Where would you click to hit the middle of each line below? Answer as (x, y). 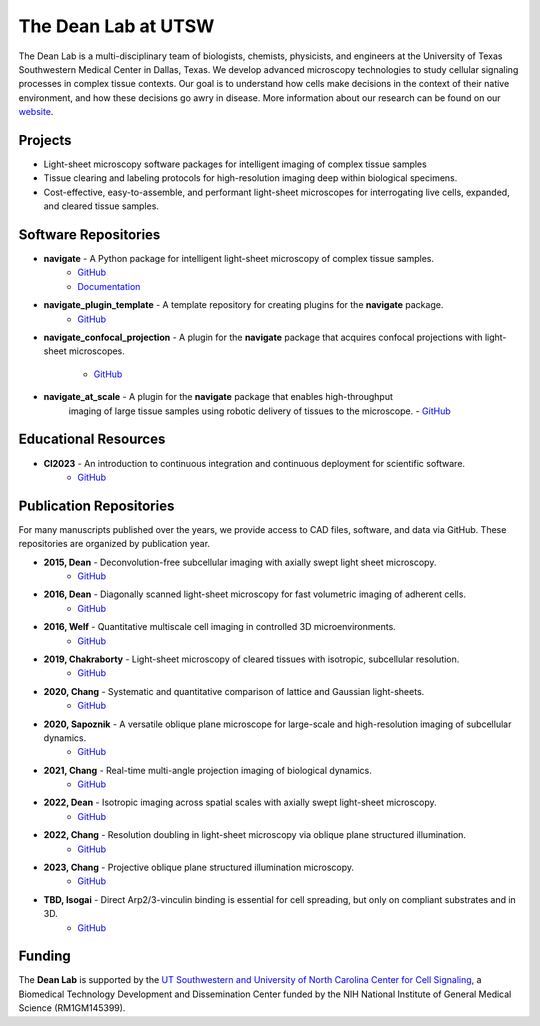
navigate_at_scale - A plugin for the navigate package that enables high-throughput (218, 397)
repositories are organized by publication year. (114, 544)
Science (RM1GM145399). (72, 1008)
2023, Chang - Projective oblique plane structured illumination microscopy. (199, 867)
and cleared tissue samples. (101, 206)
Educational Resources (92, 439)
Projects (45, 140)
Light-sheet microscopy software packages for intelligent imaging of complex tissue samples (235, 164)
